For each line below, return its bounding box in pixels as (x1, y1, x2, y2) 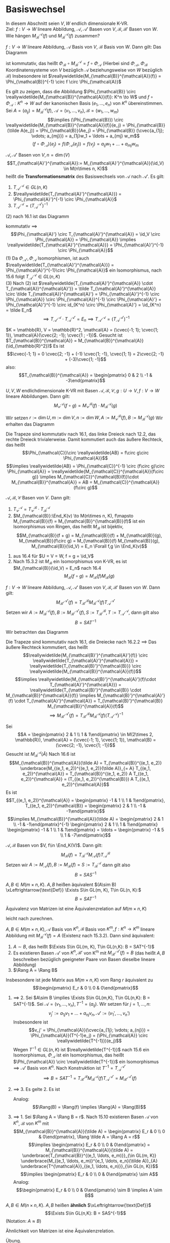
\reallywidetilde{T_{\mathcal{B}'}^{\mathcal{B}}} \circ (29, 663, 142, 669)
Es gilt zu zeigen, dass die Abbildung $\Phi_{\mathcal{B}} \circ (6, 88, 136, 94)
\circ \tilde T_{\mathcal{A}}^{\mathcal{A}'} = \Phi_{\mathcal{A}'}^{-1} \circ (6, 290, 160, 297)
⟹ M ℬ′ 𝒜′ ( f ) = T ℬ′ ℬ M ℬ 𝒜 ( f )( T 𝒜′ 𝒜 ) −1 (49, 711, 123, 719)
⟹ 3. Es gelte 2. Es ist (13, 1086, 60, 1092)
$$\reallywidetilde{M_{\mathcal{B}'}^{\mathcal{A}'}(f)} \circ (23, 652, 148, 659)
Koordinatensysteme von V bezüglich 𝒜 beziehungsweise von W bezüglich (6, 67, 163, 73)
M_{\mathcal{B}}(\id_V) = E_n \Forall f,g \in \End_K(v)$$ (31, 543, 147, 550)
